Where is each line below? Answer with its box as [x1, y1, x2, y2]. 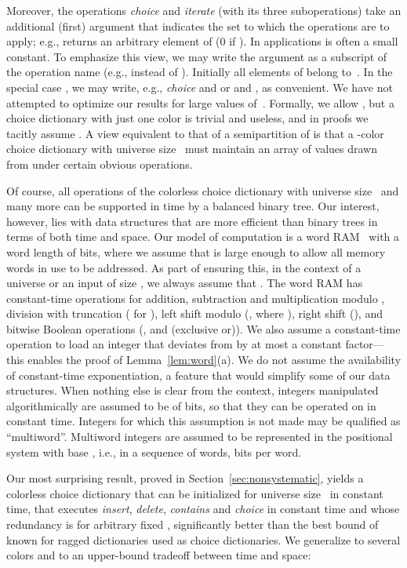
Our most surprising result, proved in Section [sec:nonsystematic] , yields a [6, 470, 364, 486]
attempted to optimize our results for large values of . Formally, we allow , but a [6, 94, 394, 111]
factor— [345, 336, 384, 352]
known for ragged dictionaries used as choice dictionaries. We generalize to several [6, 531, 401, 548]
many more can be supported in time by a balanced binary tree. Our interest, [6, 198, 380, 214]
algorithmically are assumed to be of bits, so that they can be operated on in [6, 397, 376, 413]
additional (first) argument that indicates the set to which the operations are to [6, 17, 390, 34]
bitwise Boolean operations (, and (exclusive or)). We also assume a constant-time [6, 320, 401, 337]
